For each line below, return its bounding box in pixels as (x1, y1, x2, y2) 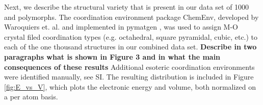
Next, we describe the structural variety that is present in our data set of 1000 (4, 2, 249, 12)
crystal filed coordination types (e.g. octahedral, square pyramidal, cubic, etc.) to (4, 31, 258, 42)
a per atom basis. (4, 91, 58, 102)
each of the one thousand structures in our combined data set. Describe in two (4, 41, 257, 52)
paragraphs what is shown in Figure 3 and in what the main (4, 51, 221, 62)
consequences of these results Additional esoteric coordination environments (4, 61, 255, 72)
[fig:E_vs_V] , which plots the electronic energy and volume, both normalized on (4, 81, 256, 92)
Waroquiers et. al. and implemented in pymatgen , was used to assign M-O (4, 21, 238, 32)
